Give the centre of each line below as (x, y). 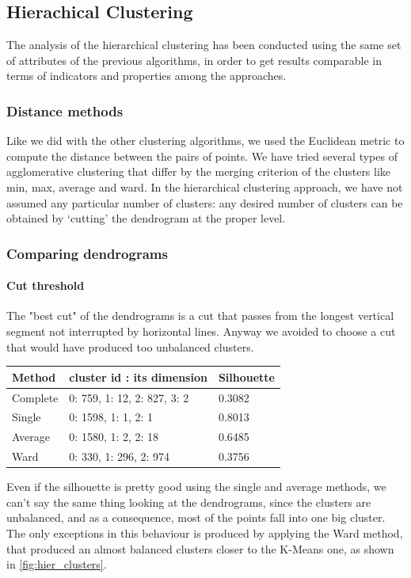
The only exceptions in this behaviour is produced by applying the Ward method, (205, 532)
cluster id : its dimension (138, 376)
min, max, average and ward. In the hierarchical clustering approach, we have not (205, 186)
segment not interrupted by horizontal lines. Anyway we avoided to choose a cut (201, 331)
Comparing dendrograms (87, 253)
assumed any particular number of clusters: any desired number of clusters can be (205, 202)
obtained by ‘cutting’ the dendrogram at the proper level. (146, 218)
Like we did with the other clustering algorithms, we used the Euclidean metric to (205, 141)
